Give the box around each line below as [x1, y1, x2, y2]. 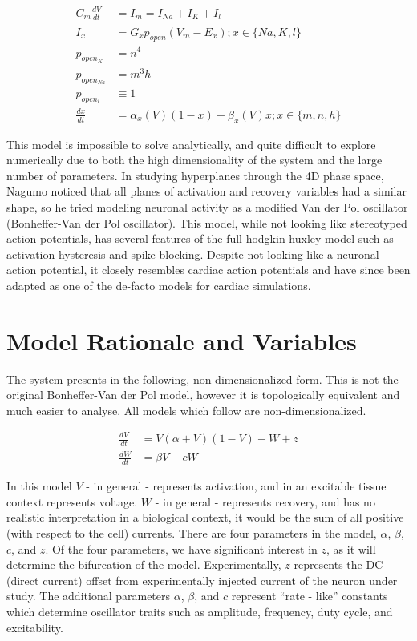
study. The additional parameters [6, 587, 171, 604]
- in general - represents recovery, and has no [155, 493, 375, 510]
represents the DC [294, 556, 383, 573]
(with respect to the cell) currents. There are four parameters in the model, [6, 525, 377, 541]
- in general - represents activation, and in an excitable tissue [86, 478, 387, 494]
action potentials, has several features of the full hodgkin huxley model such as [6, 230, 394, 247]
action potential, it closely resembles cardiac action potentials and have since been [6, 261, 411, 278]
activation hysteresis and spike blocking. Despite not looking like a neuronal [6, 245, 379, 262]
